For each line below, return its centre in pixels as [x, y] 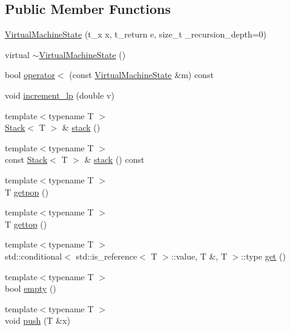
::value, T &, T [199, 256]
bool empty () [31, 288]
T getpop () [27, 192]
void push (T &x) [38, 320]
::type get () [263, 256]
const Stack [26, 159]
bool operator [30, 75]
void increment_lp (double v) [60, 95]
